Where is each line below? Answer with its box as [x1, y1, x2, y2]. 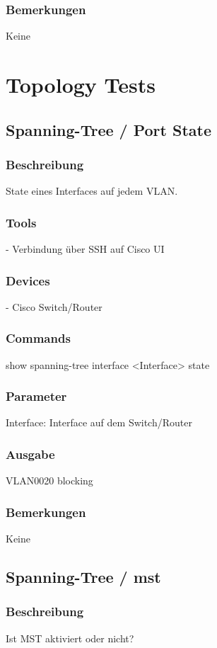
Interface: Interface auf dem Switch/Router [6, 415, 192, 430]
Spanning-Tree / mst [6, 566, 161, 588]
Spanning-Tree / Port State [6, 118, 211, 140]
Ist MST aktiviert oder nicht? [6, 630, 134, 645]
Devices [6, 271, 50, 289]
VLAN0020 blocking [6, 473, 93, 488]
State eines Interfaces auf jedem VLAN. [6, 183, 178, 198]
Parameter [6, 387, 67, 405]
